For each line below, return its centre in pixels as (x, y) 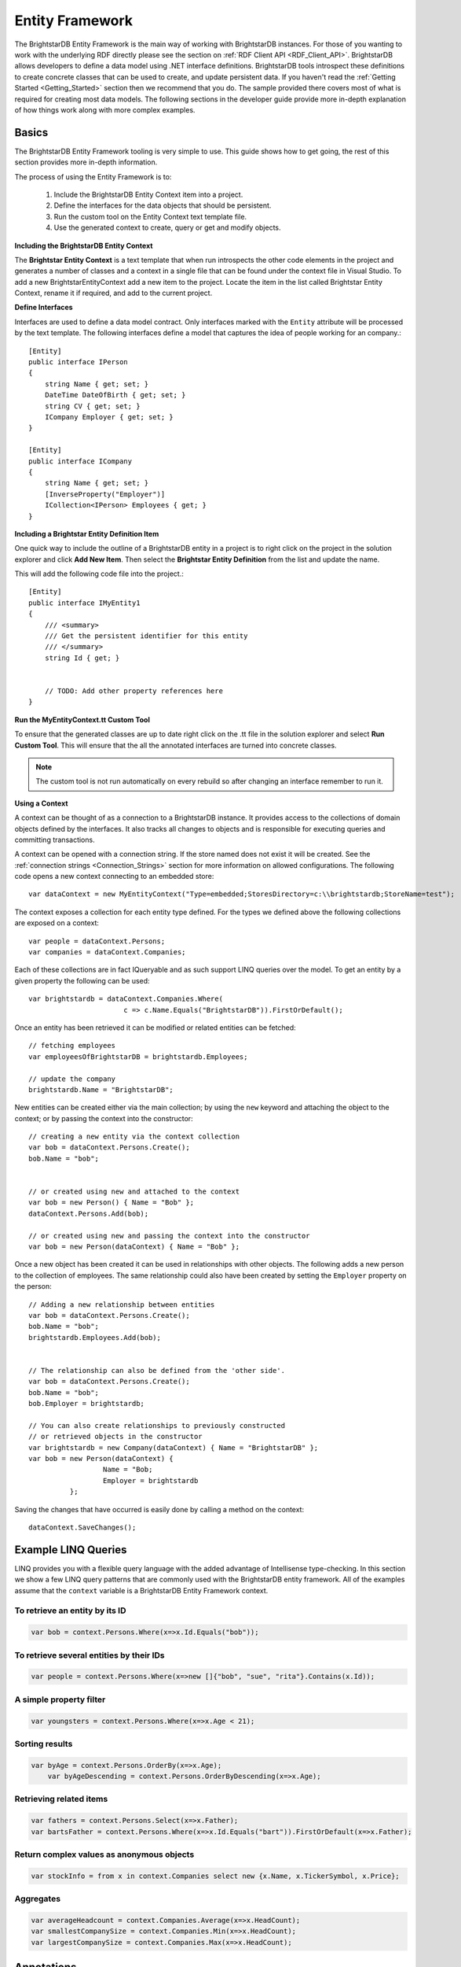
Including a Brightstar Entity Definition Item (87, 533)
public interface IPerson (79, 362)
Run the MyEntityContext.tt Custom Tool (82, 719)
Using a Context (41, 803)
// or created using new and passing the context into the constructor (169, 1236)
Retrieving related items (61, 1799)
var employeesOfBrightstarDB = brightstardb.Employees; (138, 1057)
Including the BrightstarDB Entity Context (84, 245)
